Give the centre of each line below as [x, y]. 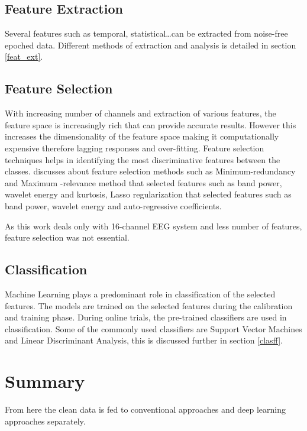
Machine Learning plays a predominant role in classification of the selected [140, 294]
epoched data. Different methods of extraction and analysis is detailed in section [151, 45]
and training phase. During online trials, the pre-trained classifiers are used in [146, 317]
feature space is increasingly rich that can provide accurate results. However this [151, 124]
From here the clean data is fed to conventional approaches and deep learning [145, 409]
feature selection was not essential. [67, 237]
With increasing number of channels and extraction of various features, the [140, 113]
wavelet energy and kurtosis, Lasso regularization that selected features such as [148, 194]
